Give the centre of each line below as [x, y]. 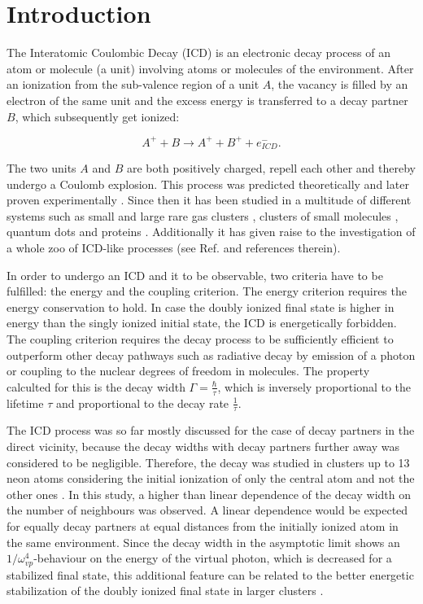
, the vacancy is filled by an [340, 84]
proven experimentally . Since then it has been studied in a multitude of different [209, 200]
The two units [41, 168]
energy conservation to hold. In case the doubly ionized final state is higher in [201, 306]
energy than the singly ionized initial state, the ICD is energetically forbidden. [202, 323]
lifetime [25, 403]
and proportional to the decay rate [142, 403]
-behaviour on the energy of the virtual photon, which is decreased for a [213, 558]
